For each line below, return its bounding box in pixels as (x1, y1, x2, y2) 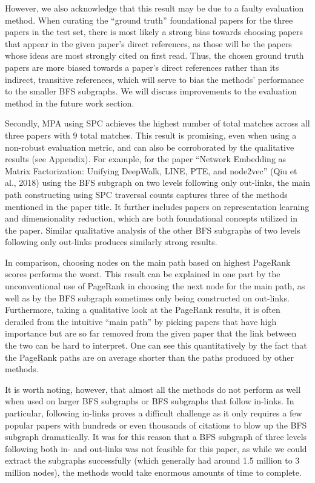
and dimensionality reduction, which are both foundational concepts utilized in (5, 212, 297, 225)
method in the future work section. (5, 96, 134, 109)
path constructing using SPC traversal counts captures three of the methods (5, 188, 288, 200)
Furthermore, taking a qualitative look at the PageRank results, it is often (5, 303, 280, 316)
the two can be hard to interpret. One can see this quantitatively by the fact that (5, 339, 307, 352)
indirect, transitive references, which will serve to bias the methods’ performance (5, 73, 304, 85)
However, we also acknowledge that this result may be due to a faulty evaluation (5, 2, 304, 14)
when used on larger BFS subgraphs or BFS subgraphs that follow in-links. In (5, 395, 294, 407)
